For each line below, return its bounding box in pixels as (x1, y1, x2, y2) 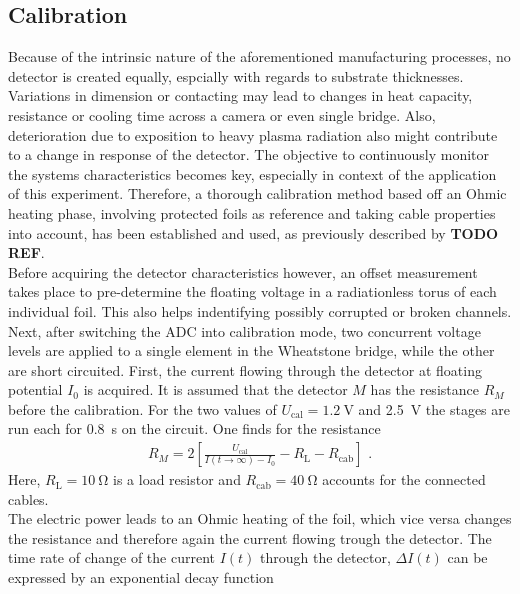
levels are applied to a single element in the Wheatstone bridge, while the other (8, 340, 495, 361)
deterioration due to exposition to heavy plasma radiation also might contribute (8, 124, 498, 145)
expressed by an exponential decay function (8, 567, 274, 588)
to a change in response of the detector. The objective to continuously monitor (8, 144, 489, 165)
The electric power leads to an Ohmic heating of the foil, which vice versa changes (8, 508, 512, 529)
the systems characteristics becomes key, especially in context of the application (8, 163, 497, 184)
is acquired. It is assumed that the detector (83, 379, 348, 400)
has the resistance (370, 379, 479, 400)
